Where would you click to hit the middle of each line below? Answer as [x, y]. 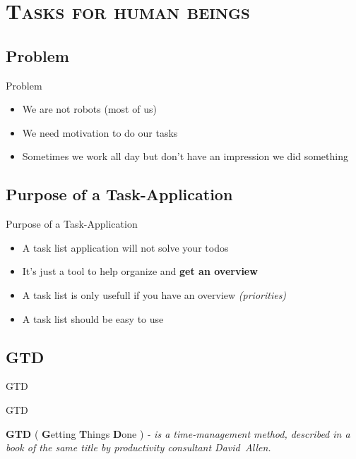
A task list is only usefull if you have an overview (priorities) [154, 294]
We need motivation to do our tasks [100, 132]
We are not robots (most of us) [89, 109]
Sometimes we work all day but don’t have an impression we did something [185, 156]
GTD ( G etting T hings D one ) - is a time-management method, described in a [178, 433]
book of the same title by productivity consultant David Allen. [138, 447]
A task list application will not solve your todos [125, 247]
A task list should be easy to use [93, 318]
